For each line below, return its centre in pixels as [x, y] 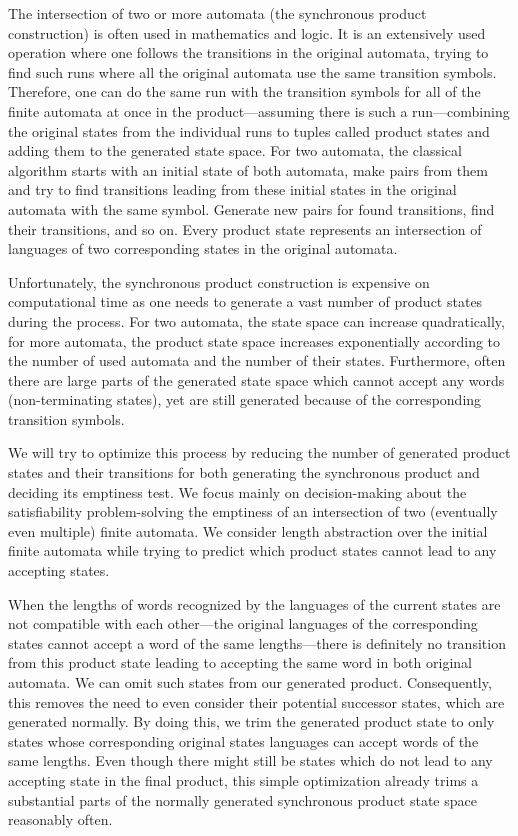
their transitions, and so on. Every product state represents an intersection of [245, 228]
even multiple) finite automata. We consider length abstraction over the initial [248, 530]
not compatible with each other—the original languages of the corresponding [243, 623]
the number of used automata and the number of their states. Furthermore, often [257, 360]
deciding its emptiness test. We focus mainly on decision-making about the [237, 491]
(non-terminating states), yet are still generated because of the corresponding [245, 399]
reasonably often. [60, 819]
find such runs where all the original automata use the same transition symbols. [252, 71]
